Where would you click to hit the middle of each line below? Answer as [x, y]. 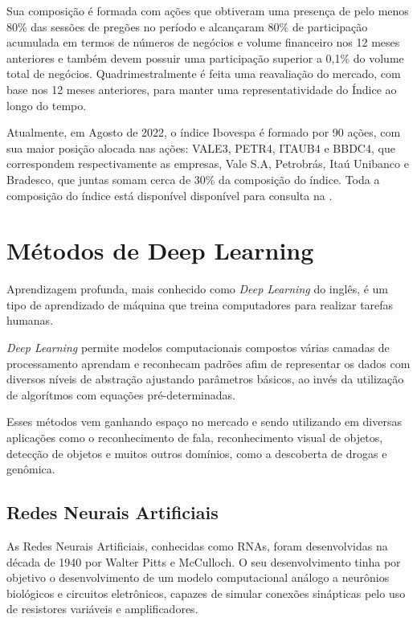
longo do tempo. [47, 105]
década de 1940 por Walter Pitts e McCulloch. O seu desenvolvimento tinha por [204, 561]
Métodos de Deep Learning [160, 250]
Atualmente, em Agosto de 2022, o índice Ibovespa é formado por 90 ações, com [204, 132]
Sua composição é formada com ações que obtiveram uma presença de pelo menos [208, 10]
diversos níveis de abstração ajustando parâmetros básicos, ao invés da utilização [205, 379]
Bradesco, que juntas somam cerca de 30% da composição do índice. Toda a [193, 179]
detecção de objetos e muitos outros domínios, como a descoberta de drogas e [197, 453]
